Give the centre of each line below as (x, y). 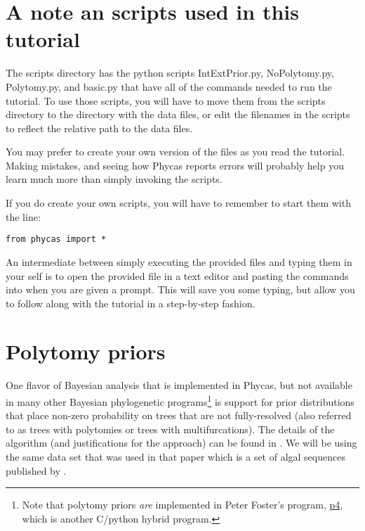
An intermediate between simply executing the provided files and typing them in (179, 261)
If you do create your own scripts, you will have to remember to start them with (178, 203)
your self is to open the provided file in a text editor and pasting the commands (177, 275)
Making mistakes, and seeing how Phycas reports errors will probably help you (175, 165)
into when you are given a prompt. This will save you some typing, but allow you (180, 289)
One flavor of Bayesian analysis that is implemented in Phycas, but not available (179, 385)
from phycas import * (56, 239)
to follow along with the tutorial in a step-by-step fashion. (131, 303)
